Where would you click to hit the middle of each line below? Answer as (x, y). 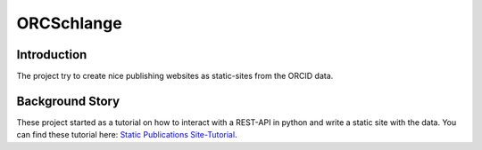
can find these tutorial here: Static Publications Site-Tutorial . (127, 135)
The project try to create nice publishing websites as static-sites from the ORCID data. (175, 76)
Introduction (52, 55)
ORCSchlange (69, 23)
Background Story (68, 101)
